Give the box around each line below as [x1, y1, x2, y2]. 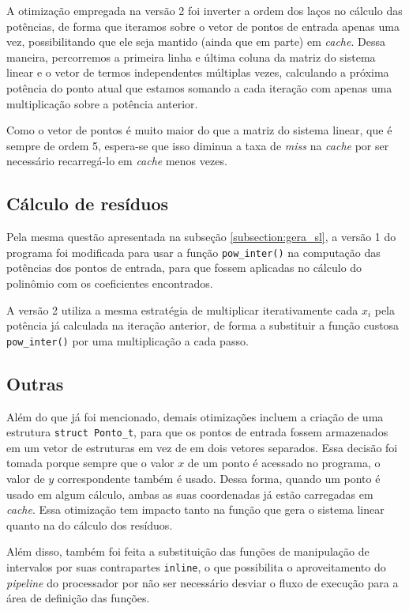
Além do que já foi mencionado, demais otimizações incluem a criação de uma [6, 408, 384, 424]
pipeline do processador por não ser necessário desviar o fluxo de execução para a [6, 574, 399, 590]
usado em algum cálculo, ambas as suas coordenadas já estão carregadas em [6, 485, 373, 502]
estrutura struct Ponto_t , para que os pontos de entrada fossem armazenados [6, 424, 388, 440]
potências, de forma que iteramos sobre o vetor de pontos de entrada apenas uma [6, 17, 400, 34]
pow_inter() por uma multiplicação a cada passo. [6, 332, 249, 349]
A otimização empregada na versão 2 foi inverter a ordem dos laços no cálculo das [6, 2, 403, 18]
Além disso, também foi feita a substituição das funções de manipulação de [6, 543, 370, 560]
